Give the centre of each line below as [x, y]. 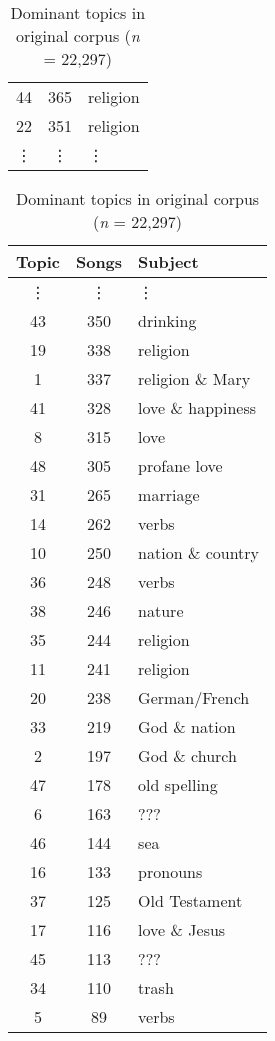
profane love [180, 465]
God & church [187, 755]
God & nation [187, 726]
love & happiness [197, 407]
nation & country [199, 552]
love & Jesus [182, 929]
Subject [168, 261]
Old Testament [190, 900]
